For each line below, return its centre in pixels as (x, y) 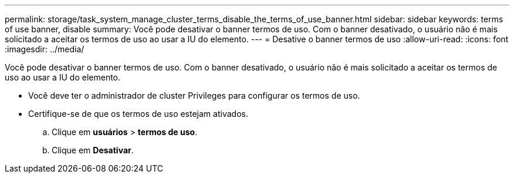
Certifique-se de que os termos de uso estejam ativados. (138, 114)
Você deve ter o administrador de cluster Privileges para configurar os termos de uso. (194, 95)
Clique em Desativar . (93, 150)
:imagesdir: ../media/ (45, 49)
